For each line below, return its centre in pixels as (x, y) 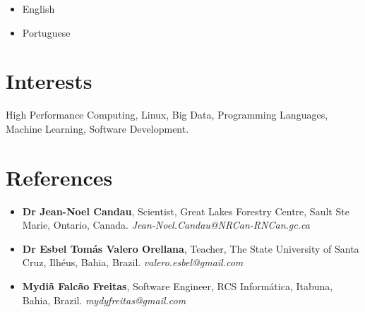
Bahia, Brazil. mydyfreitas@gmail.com (104, 300)
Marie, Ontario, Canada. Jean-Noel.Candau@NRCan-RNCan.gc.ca (166, 225)
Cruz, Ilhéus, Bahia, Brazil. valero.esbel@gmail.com (133, 262)
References (59, 177)
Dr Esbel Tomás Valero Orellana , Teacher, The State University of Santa (191, 248)
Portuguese (46, 32)
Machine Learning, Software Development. (97, 128)
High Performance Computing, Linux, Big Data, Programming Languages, (167, 115)
